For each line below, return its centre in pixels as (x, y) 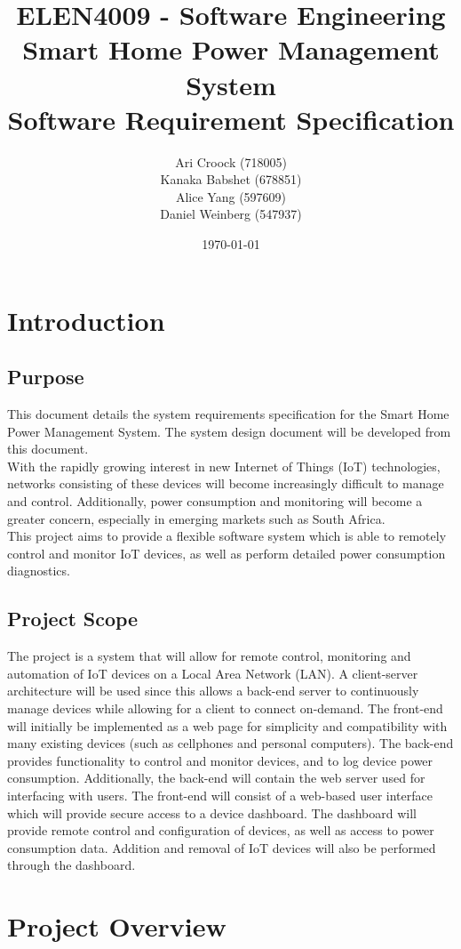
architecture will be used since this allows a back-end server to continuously (213, 691)
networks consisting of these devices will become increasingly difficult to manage (226, 483)
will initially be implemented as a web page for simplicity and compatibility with (227, 725)
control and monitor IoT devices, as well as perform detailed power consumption (227, 553)
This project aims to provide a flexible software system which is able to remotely (227, 536)
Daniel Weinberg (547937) (231, 214)
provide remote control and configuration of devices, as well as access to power (221, 830)
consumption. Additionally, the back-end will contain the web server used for (216, 778)
